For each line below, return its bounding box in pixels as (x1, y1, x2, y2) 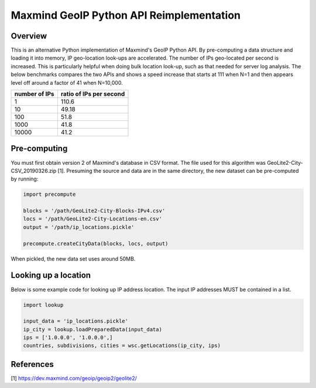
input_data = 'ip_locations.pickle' (23, 318, 129, 324)
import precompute (23, 191, 76, 198)
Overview (11, 31, 47, 41)
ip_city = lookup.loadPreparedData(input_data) (23, 326, 162, 332)
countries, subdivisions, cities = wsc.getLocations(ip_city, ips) (23, 342, 221, 349)
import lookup (23, 302, 64, 308)
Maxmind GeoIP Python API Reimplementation (11, 9, 241, 22)
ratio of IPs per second (60, 90, 125, 98)
